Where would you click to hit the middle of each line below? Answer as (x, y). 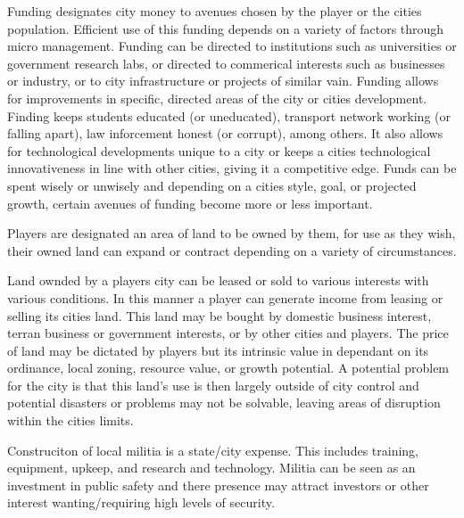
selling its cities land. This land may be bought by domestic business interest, (220, 315)
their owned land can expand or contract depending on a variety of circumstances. (232, 250)
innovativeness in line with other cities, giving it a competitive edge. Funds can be (232, 168)
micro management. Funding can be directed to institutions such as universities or (232, 46)
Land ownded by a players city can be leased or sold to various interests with (218, 280)
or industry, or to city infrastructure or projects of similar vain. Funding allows (223, 81)
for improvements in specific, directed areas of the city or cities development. (217, 98)
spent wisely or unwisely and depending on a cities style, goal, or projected (212, 185)
